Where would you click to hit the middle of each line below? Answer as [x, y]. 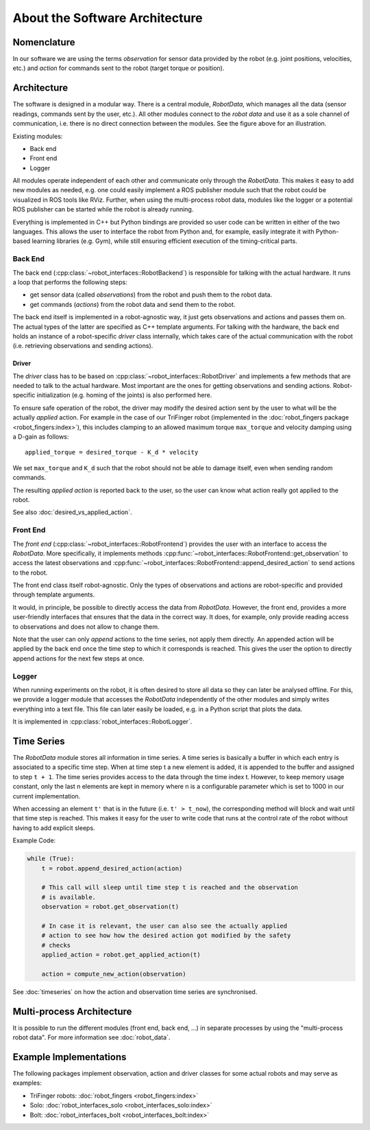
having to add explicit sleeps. [54, 828]
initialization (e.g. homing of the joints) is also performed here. [124, 395]
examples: [27, 1083]
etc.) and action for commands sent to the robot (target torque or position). [119, 68]
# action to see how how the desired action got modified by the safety [166, 936]
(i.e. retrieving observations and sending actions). [83, 346]
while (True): [51, 859]
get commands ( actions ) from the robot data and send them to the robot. [133, 304]
